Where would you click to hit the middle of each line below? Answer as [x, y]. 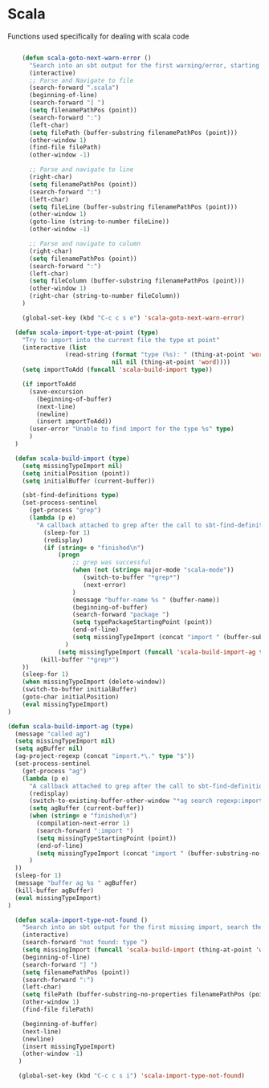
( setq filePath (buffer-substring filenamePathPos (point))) [133, 132]
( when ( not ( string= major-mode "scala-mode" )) [153, 570]
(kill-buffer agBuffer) [54, 890]
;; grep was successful [112, 563]
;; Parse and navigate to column [85, 244]
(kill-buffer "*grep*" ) [79, 659]
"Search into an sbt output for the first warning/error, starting [144, 65]
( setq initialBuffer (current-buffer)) [89, 481]
